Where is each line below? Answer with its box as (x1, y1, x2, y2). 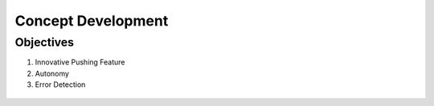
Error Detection (35, 80, 86, 89)
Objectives (14, 35, 75, 49)
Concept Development (14, 12, 169, 29)
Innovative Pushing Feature (35, 57, 125, 67)
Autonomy (35, 69, 70, 78)
